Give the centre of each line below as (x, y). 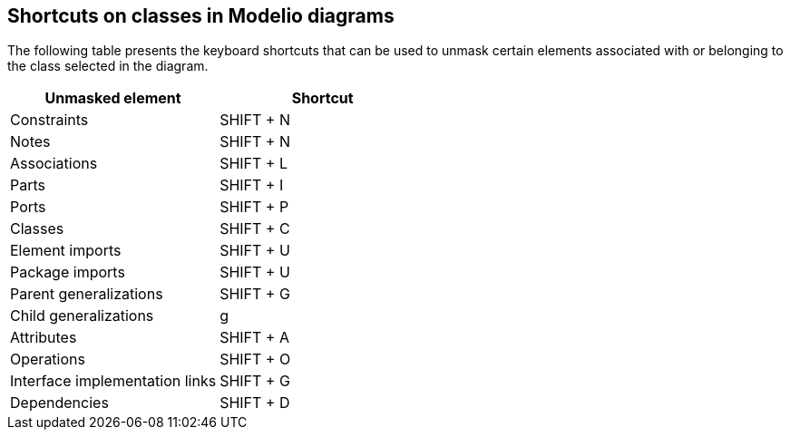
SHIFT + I (252, 185)
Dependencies (59, 403)
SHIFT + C (255, 229)
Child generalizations (82, 316)
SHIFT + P (254, 207)
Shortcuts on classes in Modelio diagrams (201, 16)
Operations (48, 359)
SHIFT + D (255, 403)
